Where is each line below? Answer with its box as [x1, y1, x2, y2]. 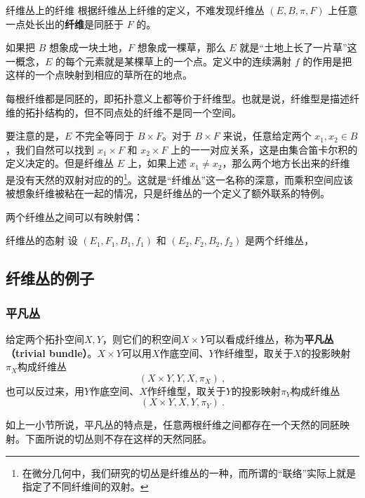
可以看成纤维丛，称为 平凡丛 [206, 331, 334, 346]
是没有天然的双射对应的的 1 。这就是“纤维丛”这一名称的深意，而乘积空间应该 [6, 170, 354, 187]
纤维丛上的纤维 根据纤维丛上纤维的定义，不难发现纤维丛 [6, 3, 265, 17]
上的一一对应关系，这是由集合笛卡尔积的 [171, 142, 358, 156]
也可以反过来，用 [6, 383, 84, 398]
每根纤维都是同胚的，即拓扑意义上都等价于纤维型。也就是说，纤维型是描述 [6, 90, 350, 105]
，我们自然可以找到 [6, 142, 94, 156]
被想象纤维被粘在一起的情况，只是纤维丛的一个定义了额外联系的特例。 [6, 186, 330, 201]
